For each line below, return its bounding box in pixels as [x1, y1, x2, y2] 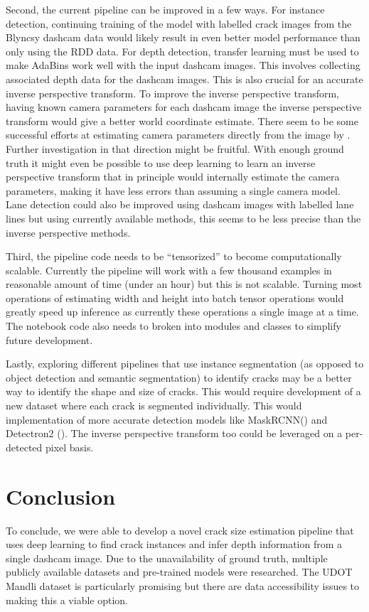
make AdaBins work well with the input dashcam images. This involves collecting [6, 58, 360, 73]
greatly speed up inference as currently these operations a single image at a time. [6, 304, 359, 319]
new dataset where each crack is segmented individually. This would [6, 398, 302, 413]
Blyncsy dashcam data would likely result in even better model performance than [6, 30, 360, 45]
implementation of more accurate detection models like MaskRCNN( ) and [6, 412, 328, 426]
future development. [6, 332, 93, 347]
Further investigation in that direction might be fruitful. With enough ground [6, 141, 344, 156]
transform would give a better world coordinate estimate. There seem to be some [6, 113, 358, 128]
